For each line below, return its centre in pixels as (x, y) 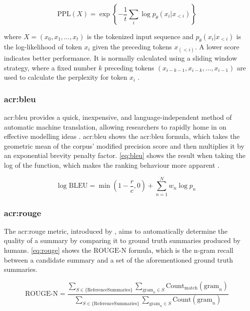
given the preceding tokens (132, 46)
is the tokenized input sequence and (140, 36)
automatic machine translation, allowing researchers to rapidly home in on (115, 126)
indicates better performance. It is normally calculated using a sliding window (121, 57)
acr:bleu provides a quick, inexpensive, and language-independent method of (118, 117)
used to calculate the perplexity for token (66, 77)
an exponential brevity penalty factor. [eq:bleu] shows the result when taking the (125, 155)
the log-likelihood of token (43, 46)
